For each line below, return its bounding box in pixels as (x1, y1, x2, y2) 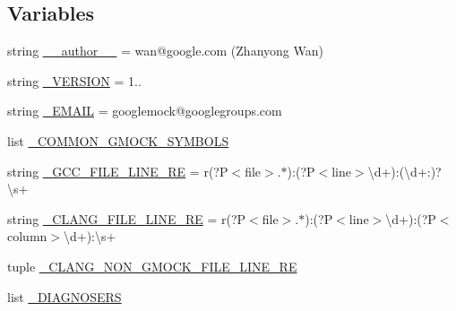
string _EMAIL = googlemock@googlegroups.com (7, 101, 282, 120)
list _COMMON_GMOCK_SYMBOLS (7, 131, 229, 150)
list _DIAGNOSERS (7, 287, 122, 306)
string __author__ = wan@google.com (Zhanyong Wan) (7, 41, 323, 60)
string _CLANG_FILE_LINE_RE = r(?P (7, 209, 246, 228)
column (7, 227, 47, 246)
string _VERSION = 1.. (7, 71, 142, 90)
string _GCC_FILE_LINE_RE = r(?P (7, 161, 228, 180)
